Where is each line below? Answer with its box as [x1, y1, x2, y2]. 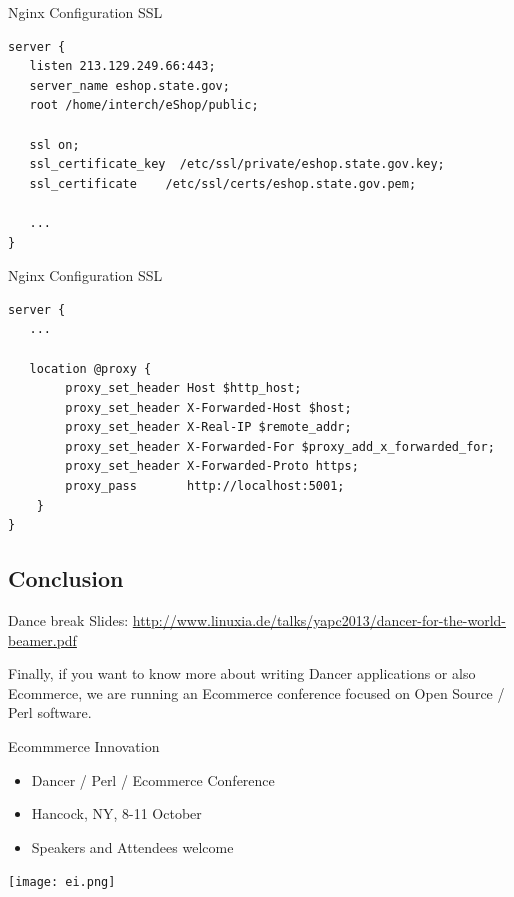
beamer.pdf [8, 629, 77, 650]
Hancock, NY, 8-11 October [31, 803, 202, 824]
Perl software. [8, 702, 92, 723]
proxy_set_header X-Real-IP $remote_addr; [65, 420, 352, 435]
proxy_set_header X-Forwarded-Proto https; [65, 459, 359, 474]
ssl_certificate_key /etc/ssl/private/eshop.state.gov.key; [29, 157, 445, 172]
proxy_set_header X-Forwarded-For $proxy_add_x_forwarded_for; [65, 439, 495, 454]
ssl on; [29, 137, 80, 152]
